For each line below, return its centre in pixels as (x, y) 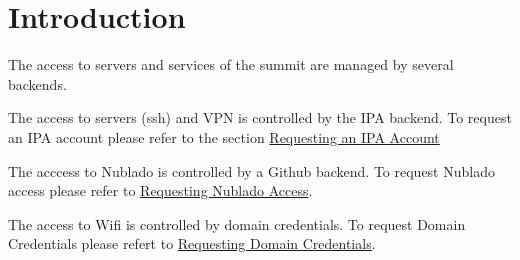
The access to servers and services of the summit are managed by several (231, 64)
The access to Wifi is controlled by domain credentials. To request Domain (237, 223)
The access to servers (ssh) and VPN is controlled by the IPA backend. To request (260, 117)
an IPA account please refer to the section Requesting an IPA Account (224, 136)
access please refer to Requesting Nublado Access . (160, 190)
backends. (37, 83)
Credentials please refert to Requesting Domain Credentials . (192, 243)
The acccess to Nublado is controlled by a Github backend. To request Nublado (251, 170)
